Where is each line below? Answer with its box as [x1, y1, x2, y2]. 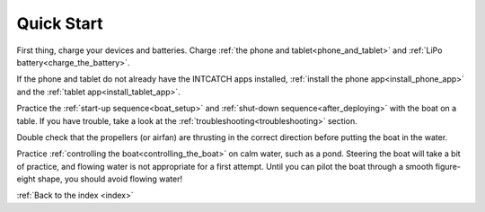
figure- [435, 161, 462, 172]
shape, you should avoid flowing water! [37, 173, 183, 184]
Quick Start [16, 13, 103, 33]
